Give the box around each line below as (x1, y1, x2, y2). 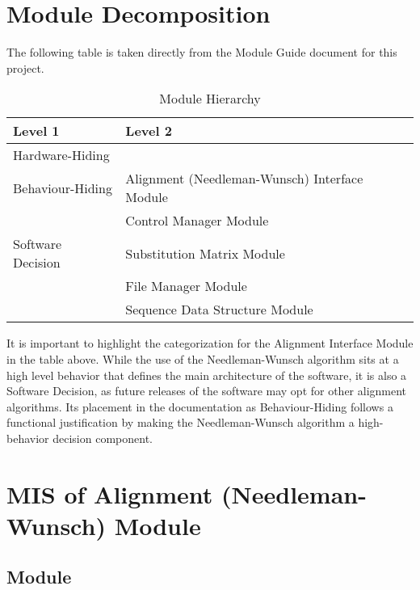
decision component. (52, 429, 153, 446)
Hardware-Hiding (13, 145, 110, 165)
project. (6, 59, 44, 76)
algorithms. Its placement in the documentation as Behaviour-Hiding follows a (6, 398, 393, 415)
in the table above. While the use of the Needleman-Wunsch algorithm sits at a (6, 350, 399, 367)
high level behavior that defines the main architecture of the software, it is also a (6, 366, 407, 383)
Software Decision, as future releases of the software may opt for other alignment (6, 382, 407, 399)
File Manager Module (125, 276, 247, 296)
